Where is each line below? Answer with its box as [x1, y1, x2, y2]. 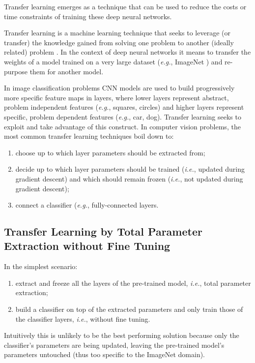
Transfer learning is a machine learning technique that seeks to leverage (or [4, 28, 230, 38]
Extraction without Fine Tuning [4, 238, 170, 253]
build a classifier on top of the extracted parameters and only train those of [15, 304, 243, 314]
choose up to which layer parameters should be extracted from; [15, 147, 205, 157]
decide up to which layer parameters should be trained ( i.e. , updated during [15, 164, 245, 174]
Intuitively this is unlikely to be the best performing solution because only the [4, 330, 239, 340]
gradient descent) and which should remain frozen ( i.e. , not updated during [15, 173, 243, 183]
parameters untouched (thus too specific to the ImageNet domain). [4, 349, 205, 360]
